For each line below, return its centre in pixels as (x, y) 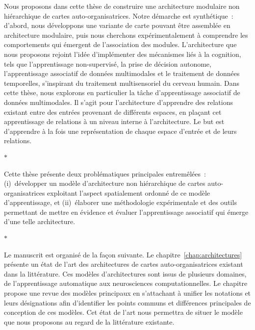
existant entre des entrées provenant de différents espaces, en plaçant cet (113, 112)
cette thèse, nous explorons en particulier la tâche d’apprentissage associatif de (122, 92)
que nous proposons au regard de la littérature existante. (89, 321)
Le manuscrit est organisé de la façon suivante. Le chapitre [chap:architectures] (123, 254)
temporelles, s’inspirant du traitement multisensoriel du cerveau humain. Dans (122, 83)
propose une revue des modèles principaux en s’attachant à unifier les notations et (127, 293)
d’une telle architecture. (40, 221)
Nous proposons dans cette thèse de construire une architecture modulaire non (122, 6)
